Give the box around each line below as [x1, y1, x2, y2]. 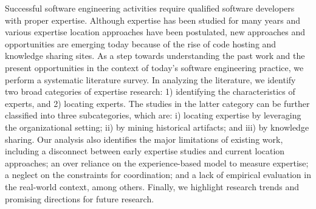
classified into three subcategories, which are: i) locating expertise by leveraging [5, 109, 301, 122]
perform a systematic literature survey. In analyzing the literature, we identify [5, 73, 296, 86]
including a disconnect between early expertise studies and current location [5, 145, 285, 157]
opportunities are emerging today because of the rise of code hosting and [5, 37, 276, 50]
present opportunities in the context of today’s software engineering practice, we [5, 61, 304, 74]
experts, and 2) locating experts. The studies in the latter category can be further [5, 97, 310, 109]
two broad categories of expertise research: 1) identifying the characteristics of [5, 85, 295, 98]
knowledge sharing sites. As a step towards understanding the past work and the [5, 49, 305, 62]
